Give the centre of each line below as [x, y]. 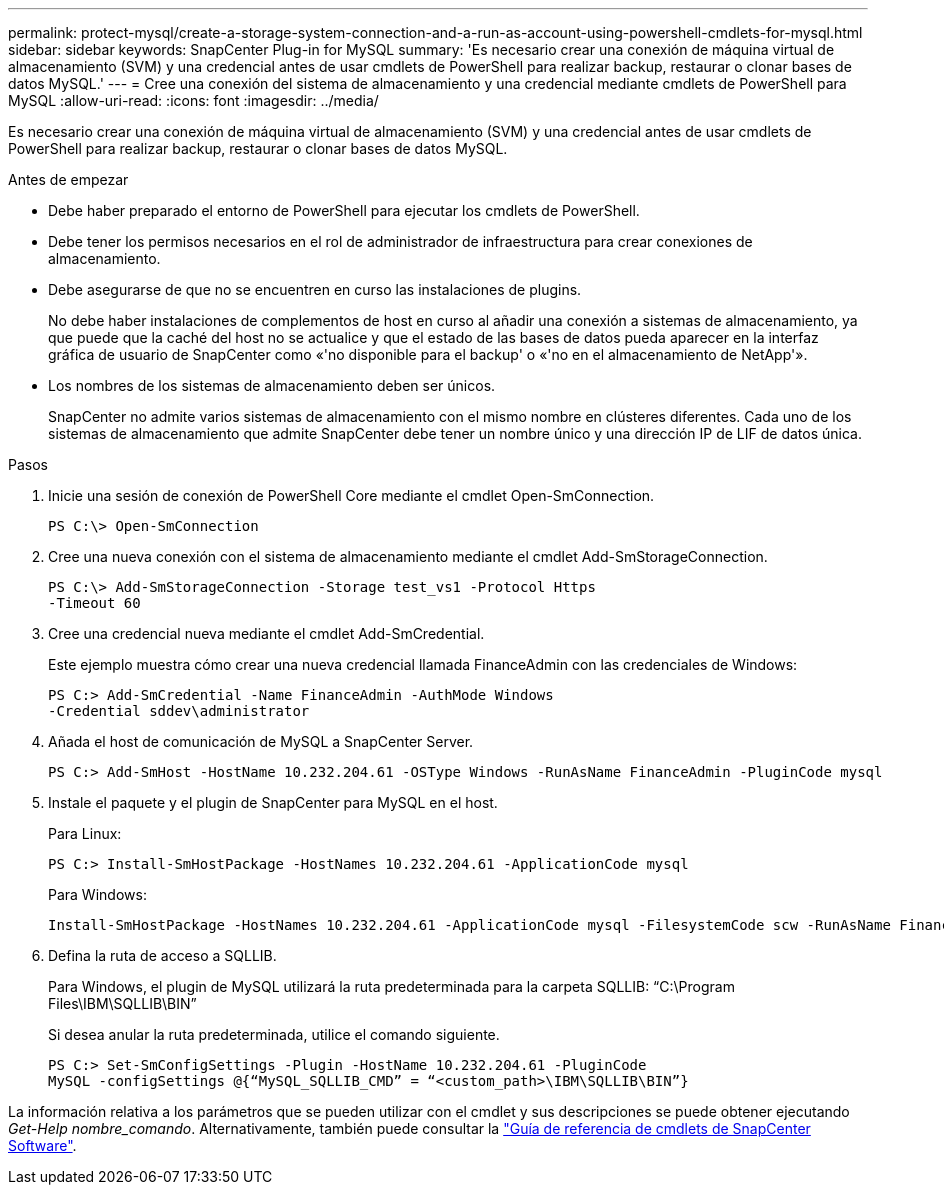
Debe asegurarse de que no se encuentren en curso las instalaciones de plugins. [315, 289]
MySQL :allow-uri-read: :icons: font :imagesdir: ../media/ [193, 100]
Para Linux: [85, 833]
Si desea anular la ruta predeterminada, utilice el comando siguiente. [274, 1034]
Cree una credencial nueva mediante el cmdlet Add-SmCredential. [266, 633]
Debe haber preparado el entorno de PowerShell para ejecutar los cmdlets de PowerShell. [344, 210]
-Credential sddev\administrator [179, 711]
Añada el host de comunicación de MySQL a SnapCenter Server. [261, 741]
